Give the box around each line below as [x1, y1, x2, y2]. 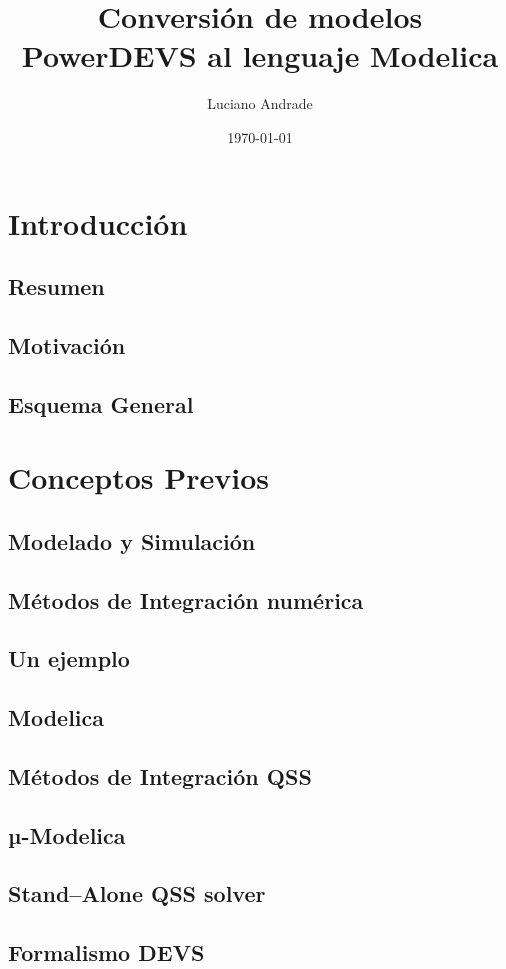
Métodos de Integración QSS [8, 760, 312, 791]
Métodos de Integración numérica [8, 584, 364, 615]
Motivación [8, 329, 126, 360]
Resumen [8, 271, 105, 302]
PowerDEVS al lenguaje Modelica [21, 35, 499, 76]
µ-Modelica [8, 819, 126, 850]
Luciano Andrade [207, 93, 313, 114]
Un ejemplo [8, 643, 130, 674]
